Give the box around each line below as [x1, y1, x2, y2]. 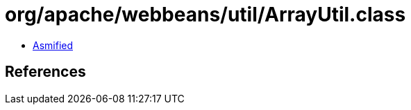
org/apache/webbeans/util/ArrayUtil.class [5, 3, 406, 26]
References [5, 63, 86, 81]
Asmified [33, 39, 74, 51]
